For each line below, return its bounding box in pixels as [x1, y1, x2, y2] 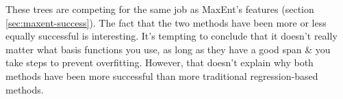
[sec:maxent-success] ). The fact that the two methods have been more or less [5, 15, 327, 29]
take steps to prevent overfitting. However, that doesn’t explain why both [5, 55, 314, 70]
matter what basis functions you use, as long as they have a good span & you [5, 42, 331, 56]
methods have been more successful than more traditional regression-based [5, 68, 318, 83]
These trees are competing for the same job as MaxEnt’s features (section [5, 2, 314, 16]
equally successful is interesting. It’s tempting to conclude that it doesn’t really [5, 29, 338, 43]
